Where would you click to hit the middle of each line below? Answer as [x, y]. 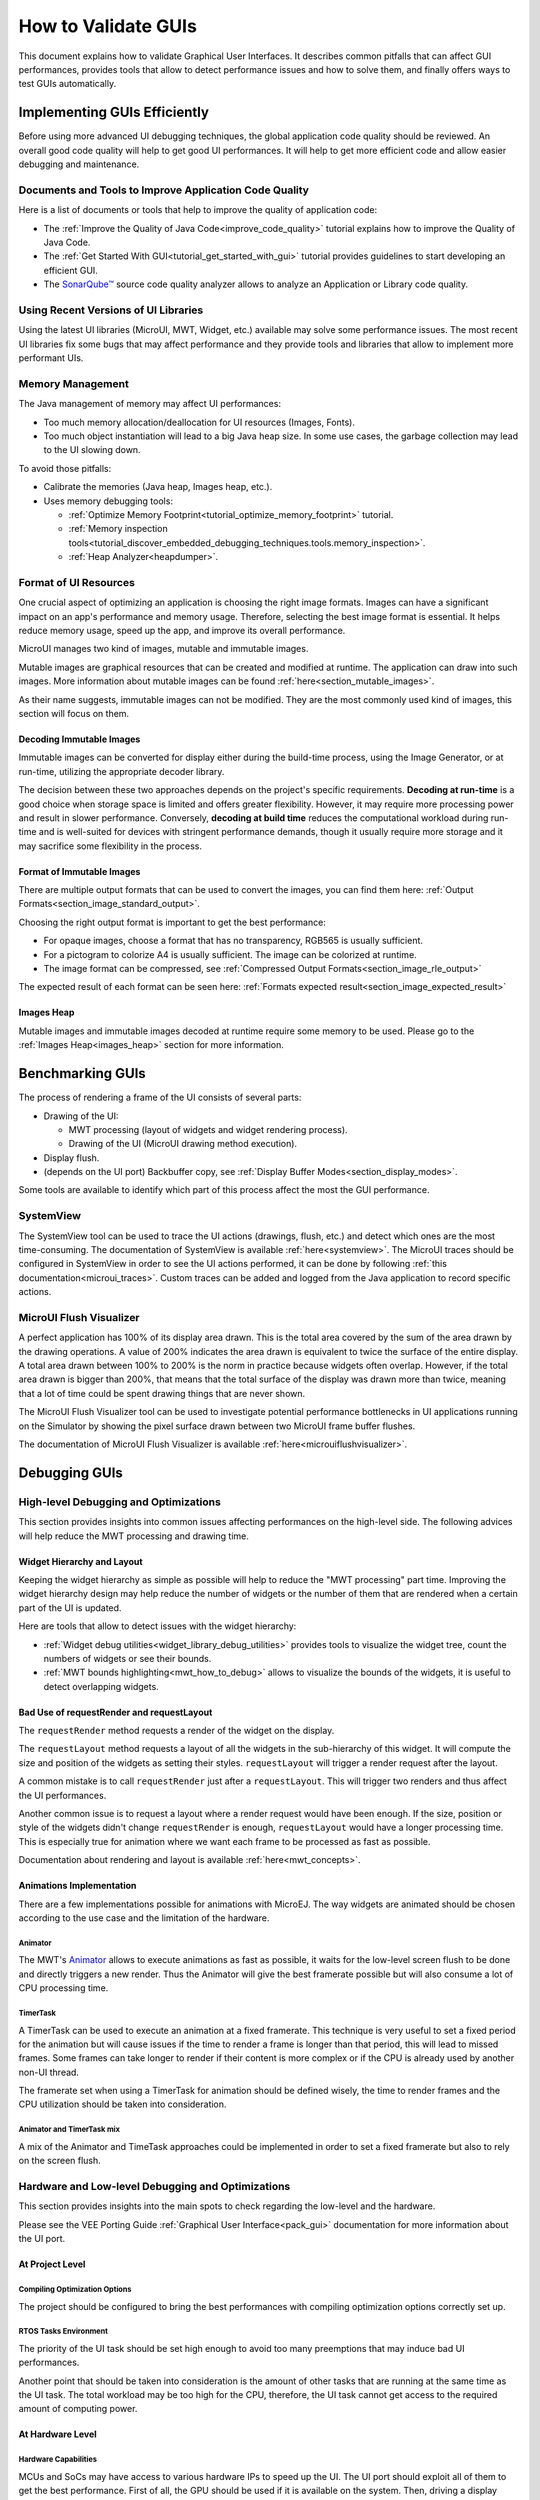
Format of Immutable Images [79, 871]
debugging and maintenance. [79, 164]
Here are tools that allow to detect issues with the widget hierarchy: [157, 1626]
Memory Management [73, 383]
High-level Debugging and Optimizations [120, 1502]
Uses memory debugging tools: [108, 501]
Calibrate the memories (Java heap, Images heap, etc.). [158, 487]
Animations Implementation [77, 1886]
